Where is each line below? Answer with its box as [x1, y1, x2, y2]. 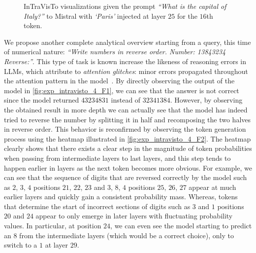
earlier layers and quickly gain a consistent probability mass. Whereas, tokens [4, 191, 238, 202]
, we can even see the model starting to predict [110, 220, 252, 231]
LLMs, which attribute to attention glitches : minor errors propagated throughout [4, 66, 248, 76]
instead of [111, 95, 141, 105]
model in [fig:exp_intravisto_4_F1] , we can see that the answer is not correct [4, 85, 239, 95]
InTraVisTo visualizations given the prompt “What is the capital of [24, 1, 226, 11]
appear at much [189, 181, 236, 192]
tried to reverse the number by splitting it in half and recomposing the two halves [4, 114, 251, 124]
